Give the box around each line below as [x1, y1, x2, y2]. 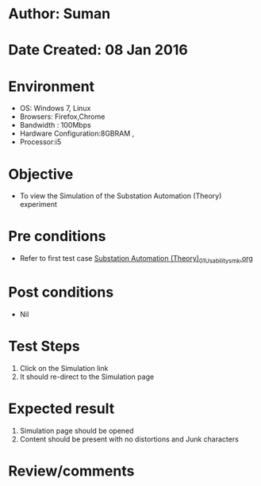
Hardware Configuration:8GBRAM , [19, 128, 135, 139]
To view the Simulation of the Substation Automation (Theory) [19, 191, 222, 201]
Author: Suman [8, 5, 111, 23]
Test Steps [8, 338, 81, 355]
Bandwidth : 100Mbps [19, 121, 91, 130]
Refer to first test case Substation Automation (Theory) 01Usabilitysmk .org [19, 254, 254, 265]
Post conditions [8, 283, 114, 301]
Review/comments [8, 461, 135, 480]
